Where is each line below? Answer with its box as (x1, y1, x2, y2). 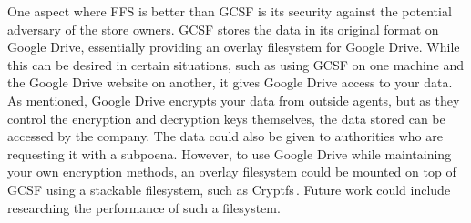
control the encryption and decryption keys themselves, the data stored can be (7, 108, 445, 127)
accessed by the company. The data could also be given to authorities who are (7, 127, 443, 146)
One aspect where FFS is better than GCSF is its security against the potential (7, 2, 452, 20)
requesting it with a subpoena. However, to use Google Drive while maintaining (7, 144, 452, 163)
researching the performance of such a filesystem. (7, 198, 281, 217)
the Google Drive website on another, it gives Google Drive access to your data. (7, 73, 453, 92)
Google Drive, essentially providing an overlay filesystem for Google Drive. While (7, 37, 460, 56)
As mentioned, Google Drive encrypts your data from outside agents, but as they (7, 90, 460, 109)
